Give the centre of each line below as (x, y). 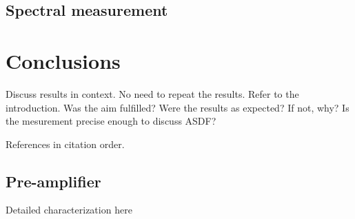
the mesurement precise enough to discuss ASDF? (111, 121)
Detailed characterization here (69, 210)
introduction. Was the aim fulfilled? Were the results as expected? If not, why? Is (177, 107)
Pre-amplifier (53, 181)
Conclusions (63, 60)
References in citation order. (65, 144)
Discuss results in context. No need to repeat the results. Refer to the (152, 93)
